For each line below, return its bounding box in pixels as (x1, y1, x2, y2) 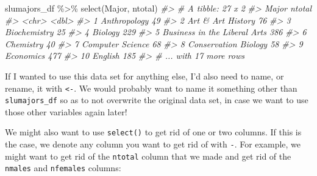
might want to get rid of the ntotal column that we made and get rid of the (5, 149, 291, 162)
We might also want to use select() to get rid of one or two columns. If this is (5, 126, 302, 138)
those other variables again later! (5, 105, 127, 118)
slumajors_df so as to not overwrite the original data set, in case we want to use (5, 93, 308, 106)
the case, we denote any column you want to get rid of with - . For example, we (5, 138, 301, 151)
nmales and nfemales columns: (5, 161, 121, 174)
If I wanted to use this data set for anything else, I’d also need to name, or (5, 69, 284, 82)
